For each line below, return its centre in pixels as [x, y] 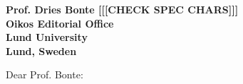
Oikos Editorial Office [60, 23]
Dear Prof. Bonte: [45, 74]
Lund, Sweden [41, 50]
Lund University [47, 37]
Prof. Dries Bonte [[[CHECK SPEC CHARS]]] [122, 9]
